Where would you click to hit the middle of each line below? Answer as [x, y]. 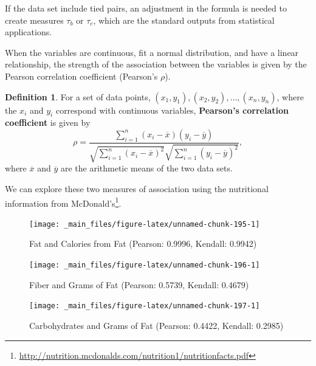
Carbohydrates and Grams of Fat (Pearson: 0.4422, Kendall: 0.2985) [156, 325]
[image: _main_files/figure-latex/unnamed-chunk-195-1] [145, 224]
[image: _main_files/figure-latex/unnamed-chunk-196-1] [145, 265]
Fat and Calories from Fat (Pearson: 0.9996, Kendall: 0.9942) [143, 243]
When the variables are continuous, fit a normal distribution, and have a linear [152, 52]
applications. [29, 32]
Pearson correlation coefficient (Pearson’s [81, 76]
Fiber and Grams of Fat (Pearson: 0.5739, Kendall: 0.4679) [139, 284]
